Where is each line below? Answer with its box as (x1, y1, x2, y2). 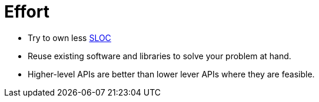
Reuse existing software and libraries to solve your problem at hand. (28, 50, 291, 61)
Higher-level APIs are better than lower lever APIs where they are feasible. (28, 69, 315, 79)
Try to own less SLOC (28, 32, 111, 43)
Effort (4, 2, 49, 22)
